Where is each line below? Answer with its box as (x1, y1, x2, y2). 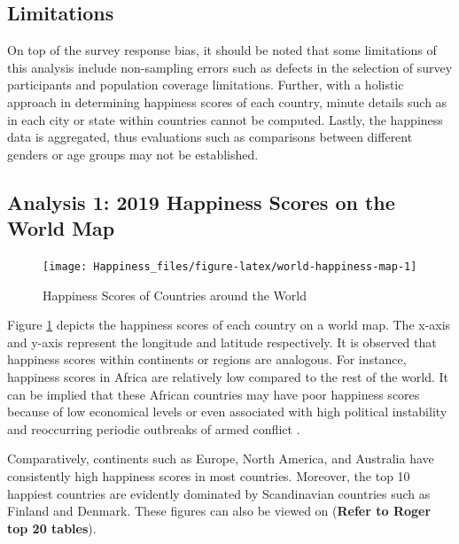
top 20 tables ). (7, 518, 97, 537)
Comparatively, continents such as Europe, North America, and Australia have (7, 449, 434, 468)
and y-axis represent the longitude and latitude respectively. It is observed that (7, 332, 437, 351)
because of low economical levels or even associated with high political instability (7, 402, 447, 421)
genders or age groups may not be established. (7, 144, 259, 163)
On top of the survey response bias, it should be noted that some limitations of (7, 41, 437, 59)
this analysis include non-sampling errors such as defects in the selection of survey (7, 58, 453, 76)
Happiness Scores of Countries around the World (43, 285, 307, 304)
